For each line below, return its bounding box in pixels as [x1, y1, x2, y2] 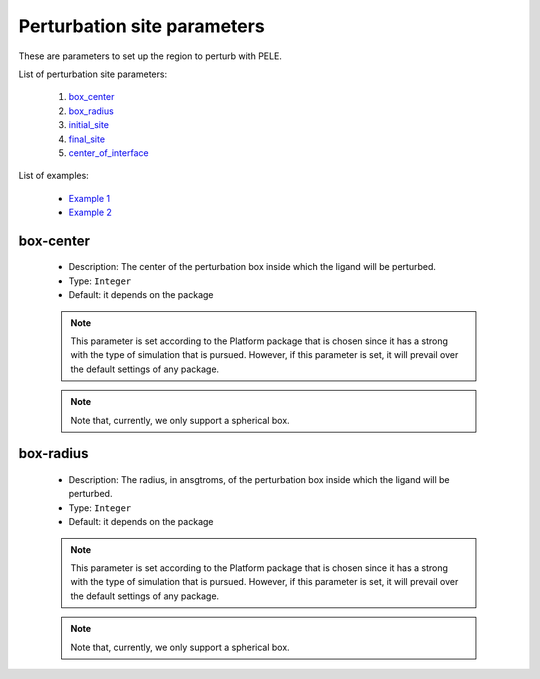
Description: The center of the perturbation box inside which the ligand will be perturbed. [68, 261, 437, 273]
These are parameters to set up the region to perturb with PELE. [18, 50, 282, 62]
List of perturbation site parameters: [18, 68, 168, 80]
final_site [68, 133, 105, 145]
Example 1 [68, 192, 110, 204]
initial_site [68, 119, 110, 131]
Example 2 [68, 206, 112, 219]
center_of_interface [68, 146, 149, 159]
